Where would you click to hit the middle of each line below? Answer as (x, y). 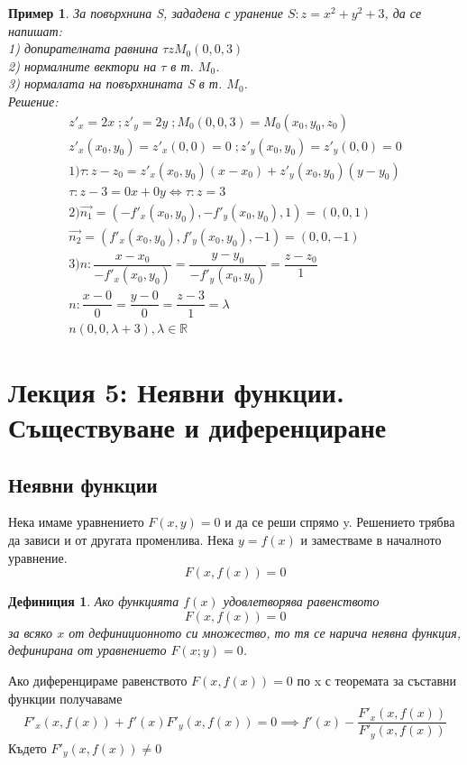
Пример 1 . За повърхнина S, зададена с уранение (146, 13)
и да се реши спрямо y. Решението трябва (340, 522)
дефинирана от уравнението (87, 650)
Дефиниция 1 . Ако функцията (94, 601)
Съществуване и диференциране (197, 426)
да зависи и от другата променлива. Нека (121, 539)
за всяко (31, 632)
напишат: (35, 30)
